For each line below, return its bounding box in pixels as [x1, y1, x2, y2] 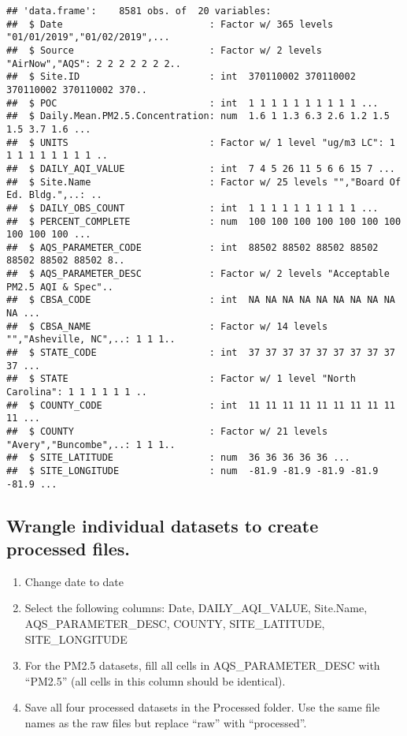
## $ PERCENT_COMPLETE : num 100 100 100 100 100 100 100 [6, 215, 401, 227]
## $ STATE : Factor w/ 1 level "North [6, 373, 356, 385]
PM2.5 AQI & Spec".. [6, 281, 114, 293]
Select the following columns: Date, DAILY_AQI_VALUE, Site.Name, [24, 600, 368, 616]
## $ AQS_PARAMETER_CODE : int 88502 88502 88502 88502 [6, 241, 379, 253]
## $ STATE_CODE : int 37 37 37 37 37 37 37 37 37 [6, 347, 395, 359]
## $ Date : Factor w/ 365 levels [6, 18, 334, 30]
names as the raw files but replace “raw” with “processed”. [24, 715, 307, 731]
